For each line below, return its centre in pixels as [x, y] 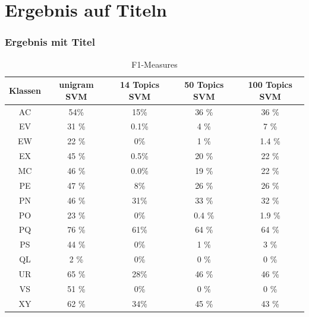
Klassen [25, 90]
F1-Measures [154, 64]
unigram [76, 85]
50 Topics [204, 85]
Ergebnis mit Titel [50, 42]
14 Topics [140, 85]
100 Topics [270, 85]
